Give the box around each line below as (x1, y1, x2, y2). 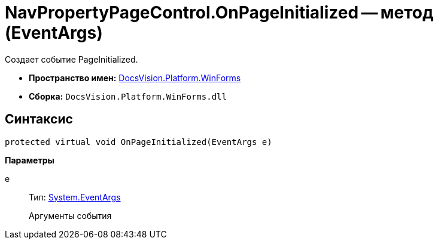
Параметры (5, 155, 54, 165)
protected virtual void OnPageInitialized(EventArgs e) (5, 137, 272, 147)
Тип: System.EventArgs (29, 192, 121, 202)
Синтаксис (5, 112, 73, 127)
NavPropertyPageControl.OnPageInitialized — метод (5, 2, 434, 23)
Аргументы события (29, 210, 112, 221)
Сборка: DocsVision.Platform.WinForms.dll (29, 91, 227, 101)
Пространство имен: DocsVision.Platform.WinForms (29, 72, 241, 83)
